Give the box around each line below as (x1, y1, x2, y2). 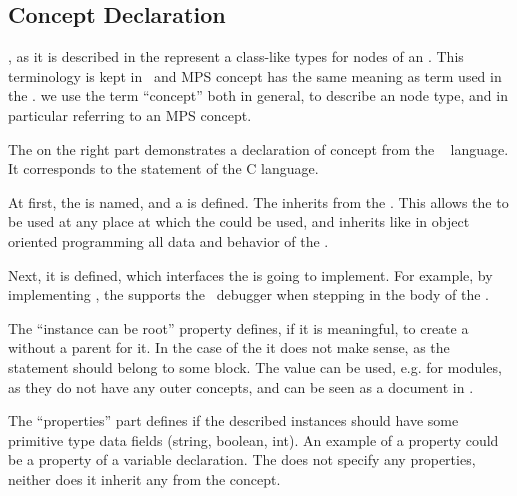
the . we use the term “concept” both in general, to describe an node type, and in (8, 85, 508, 106)
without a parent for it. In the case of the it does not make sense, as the (8, 337, 450, 358)
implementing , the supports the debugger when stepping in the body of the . (8, 284, 490, 305)
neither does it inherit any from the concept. (8, 468, 281, 489)
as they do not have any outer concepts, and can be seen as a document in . (8, 376, 474, 397)
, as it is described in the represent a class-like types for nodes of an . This (8, 46, 464, 67)
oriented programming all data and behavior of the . (8, 230, 329, 251)
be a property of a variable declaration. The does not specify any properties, (8, 449, 476, 470)
